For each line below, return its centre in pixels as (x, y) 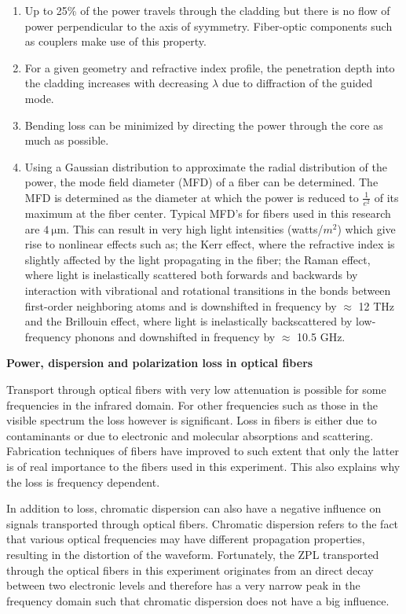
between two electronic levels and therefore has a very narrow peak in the (183, 585)
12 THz (377, 305)
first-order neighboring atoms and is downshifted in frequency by (181, 305)
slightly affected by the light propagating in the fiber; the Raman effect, (198, 259)
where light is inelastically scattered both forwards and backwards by (191, 275)
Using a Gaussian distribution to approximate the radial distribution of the (206, 166)
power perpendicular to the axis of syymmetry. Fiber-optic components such (208, 26)
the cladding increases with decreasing (117, 83)
